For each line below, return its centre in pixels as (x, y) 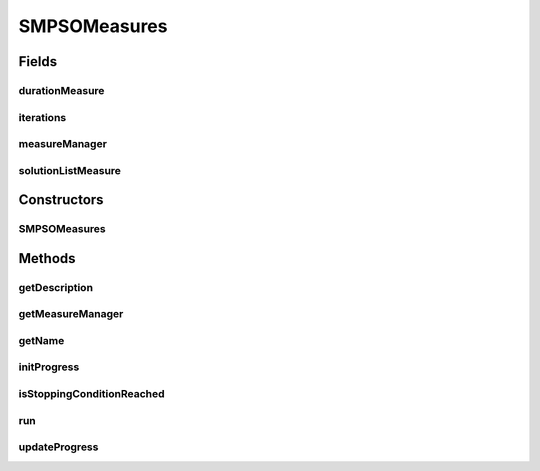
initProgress (49, 367)
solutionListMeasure (70, 170)
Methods (47, 258)
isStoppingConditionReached (91, 394)
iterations (42, 117)
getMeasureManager (71, 314)
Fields (38, 61)
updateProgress (58, 447)
